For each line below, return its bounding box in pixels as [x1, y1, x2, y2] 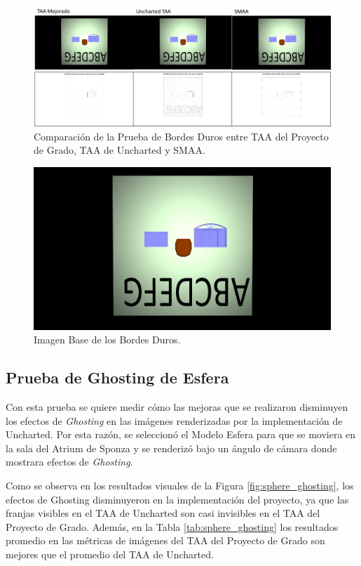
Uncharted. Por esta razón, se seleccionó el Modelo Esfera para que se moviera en [6, 427, 356, 442]
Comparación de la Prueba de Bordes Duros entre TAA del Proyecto [34, 129, 329, 143]
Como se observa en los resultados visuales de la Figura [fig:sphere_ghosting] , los [6, 478, 354, 493]
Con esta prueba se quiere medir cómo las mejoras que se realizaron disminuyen [6, 400, 348, 414]
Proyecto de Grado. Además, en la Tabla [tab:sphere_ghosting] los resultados [6, 519, 339, 534]
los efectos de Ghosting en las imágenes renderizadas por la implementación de [6, 413, 343, 428]
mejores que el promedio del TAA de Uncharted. [6, 547, 214, 562]
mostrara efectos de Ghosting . [6, 454, 133, 469]
